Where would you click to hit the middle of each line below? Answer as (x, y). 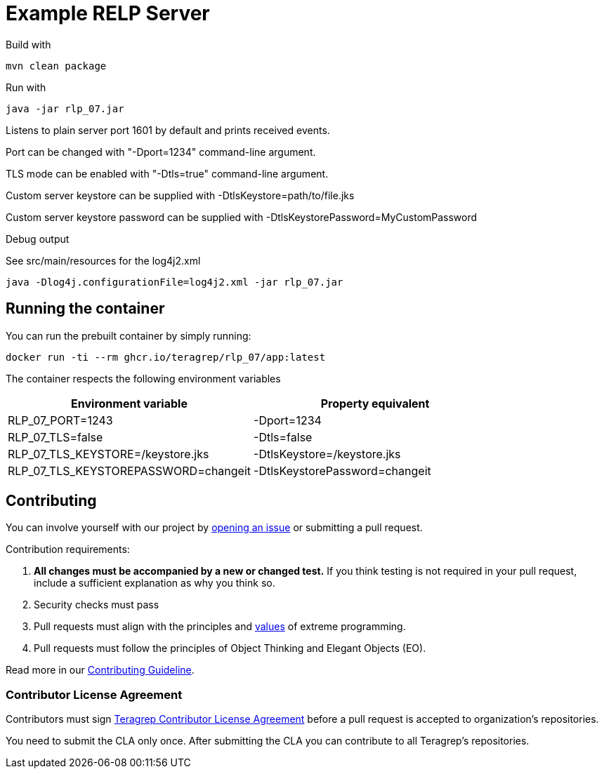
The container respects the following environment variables (143, 378)
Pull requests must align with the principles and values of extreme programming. (220, 627)
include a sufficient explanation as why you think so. (155, 583)
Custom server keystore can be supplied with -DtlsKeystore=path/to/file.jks (180, 195)
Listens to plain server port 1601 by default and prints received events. (168, 130)
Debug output (38, 239)
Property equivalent (375, 403)
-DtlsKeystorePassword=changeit (342, 471)
